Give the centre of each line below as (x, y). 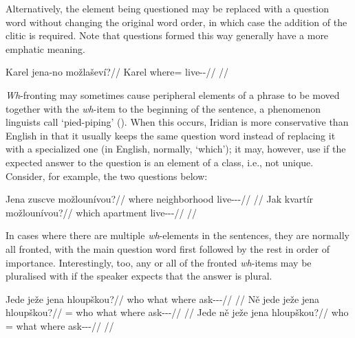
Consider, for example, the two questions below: (107, 176)
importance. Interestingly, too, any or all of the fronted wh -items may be (159, 262)
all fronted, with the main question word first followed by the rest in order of (168, 248)
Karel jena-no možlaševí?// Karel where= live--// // (117, 72)
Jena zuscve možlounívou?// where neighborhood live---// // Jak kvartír (160, 199)
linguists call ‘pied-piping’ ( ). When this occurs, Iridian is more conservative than (177, 122)
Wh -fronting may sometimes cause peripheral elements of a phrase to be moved (173, 94)
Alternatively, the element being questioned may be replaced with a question (168, 8)
